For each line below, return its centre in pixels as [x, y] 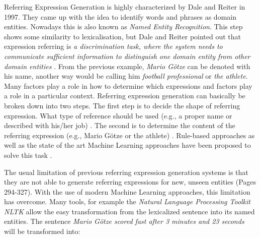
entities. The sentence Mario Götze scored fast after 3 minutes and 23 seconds [124, 221]
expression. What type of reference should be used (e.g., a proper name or [118, 115]
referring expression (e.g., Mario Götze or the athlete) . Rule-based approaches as [129, 135]
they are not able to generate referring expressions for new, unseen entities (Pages [130, 182]
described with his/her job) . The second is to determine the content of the [120, 125]
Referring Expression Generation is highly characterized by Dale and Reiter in [125, 7]
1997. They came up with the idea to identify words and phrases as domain [120, 16]
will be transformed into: [42, 231]
